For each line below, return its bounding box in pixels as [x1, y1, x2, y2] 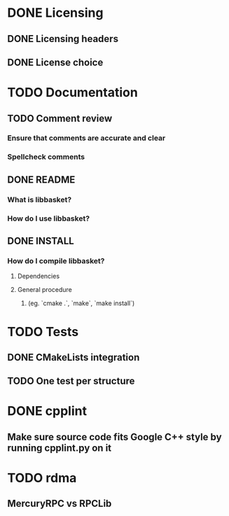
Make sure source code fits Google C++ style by [7, 431, 222, 442]
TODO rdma [7, 470, 77, 486]
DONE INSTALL [7, 235, 75, 247]
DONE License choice [7, 56, 104, 68]
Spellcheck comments [7, 152, 85, 162]
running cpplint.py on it [7, 442, 112, 454]
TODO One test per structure [7, 375, 135, 387]
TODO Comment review [7, 112, 113, 124]
